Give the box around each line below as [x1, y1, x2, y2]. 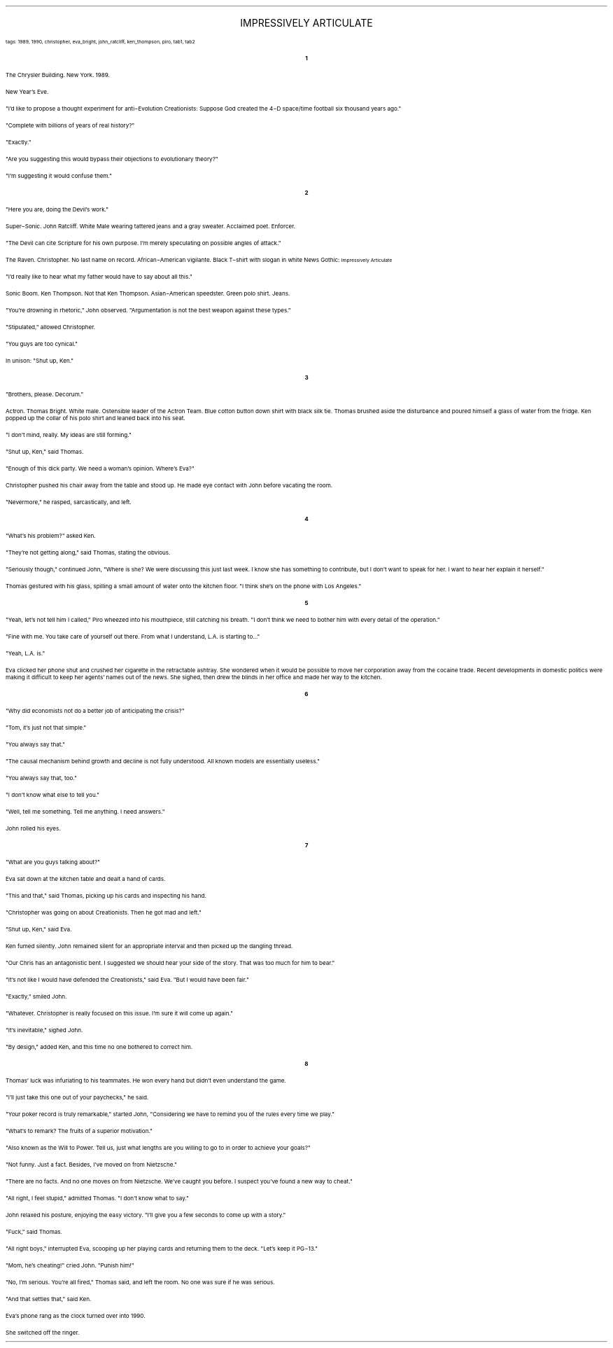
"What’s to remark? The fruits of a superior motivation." [6, 1127, 153, 1134]
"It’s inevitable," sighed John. [6, 1027, 83, 1034]
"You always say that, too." [6, 774, 77, 781]
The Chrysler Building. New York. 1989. [6, 71, 110, 78]
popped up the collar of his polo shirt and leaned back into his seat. [6, 415, 185, 422]
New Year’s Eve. [6, 88, 49, 95]
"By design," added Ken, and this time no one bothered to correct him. [6, 1043, 193, 1050]
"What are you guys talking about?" [6, 859, 100, 866]
